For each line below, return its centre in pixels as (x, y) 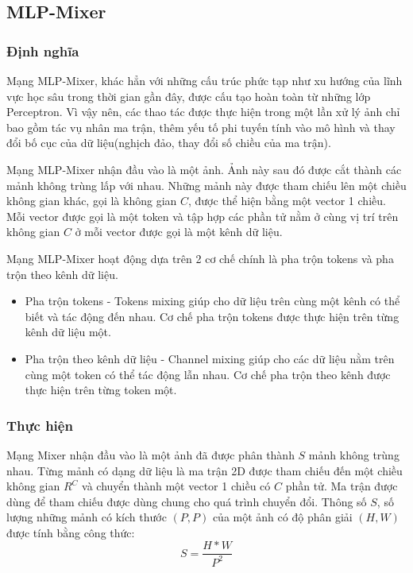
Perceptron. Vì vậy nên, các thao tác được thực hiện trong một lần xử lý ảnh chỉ (203, 112)
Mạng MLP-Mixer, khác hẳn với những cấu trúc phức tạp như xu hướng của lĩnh (205, 80)
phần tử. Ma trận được (342, 486)
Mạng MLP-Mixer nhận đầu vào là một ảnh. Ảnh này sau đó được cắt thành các (204, 169)
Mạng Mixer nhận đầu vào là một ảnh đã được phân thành (151, 454)
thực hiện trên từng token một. (101, 390)
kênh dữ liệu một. (68, 332)
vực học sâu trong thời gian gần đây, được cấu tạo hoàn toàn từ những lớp (189, 96)
